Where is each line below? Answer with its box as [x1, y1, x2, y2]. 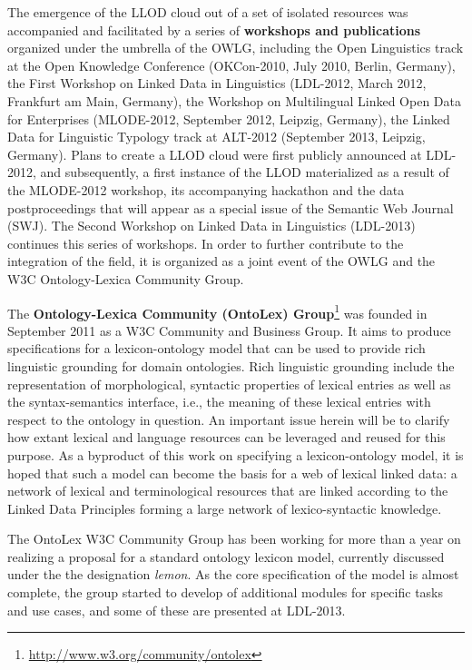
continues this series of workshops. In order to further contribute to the [7, 233, 404, 252]
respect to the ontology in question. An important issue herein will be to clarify [7, 409, 450, 429]
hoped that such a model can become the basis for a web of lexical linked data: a [7, 463, 457, 482]
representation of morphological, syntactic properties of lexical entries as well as [7, 374, 451, 393]
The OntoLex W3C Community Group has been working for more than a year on [7, 529, 461, 548]
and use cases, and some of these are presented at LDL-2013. [7, 600, 346, 619]
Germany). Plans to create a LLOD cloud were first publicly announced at [7, 144, 422, 163]
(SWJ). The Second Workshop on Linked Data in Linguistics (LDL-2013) [7, 216, 416, 235]
